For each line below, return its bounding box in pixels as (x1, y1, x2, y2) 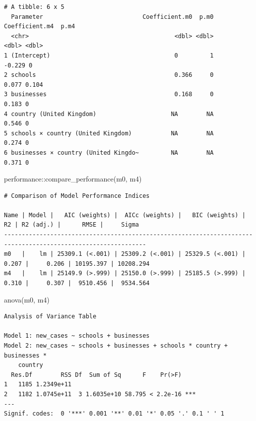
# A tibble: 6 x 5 (4, 3, 64, 10)
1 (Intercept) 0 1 (4, 52, 214, 59)
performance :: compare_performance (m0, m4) (4, 174, 142, 184)
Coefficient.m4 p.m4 (4, 23, 75, 30)
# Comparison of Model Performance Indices (4, 192, 150, 199)
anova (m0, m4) (4, 294, 50, 304)
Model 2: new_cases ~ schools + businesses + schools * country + (4, 342, 228, 349)
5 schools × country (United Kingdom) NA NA (4, 129, 214, 137)
